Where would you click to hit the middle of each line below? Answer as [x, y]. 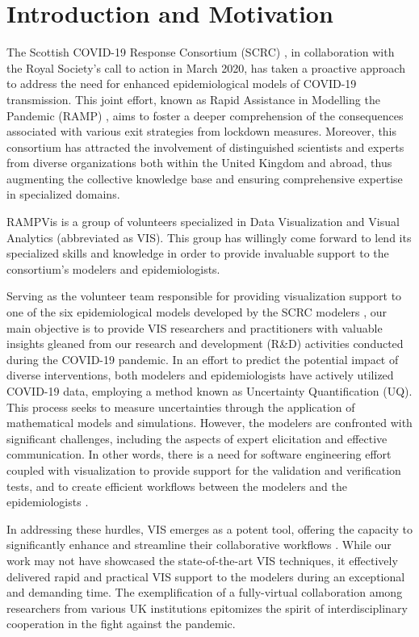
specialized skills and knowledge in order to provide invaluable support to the [198, 253]
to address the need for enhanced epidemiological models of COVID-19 [182, 84]
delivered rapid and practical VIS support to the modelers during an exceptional [206, 576]
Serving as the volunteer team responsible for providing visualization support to [204, 296]
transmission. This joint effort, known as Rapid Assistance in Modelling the [193, 99]
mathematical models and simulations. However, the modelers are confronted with [209, 423]
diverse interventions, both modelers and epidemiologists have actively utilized [200, 375]
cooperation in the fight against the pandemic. [121, 624]
